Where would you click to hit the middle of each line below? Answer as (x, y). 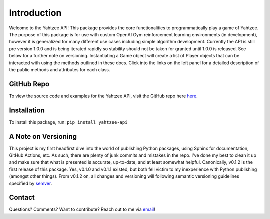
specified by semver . (31, 183)
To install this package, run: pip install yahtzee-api (68, 122)
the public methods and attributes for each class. (60, 69)
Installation (27, 110)
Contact (22, 198)
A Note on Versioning (43, 137)
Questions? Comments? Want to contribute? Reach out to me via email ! (82, 209)
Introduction (35, 13)
